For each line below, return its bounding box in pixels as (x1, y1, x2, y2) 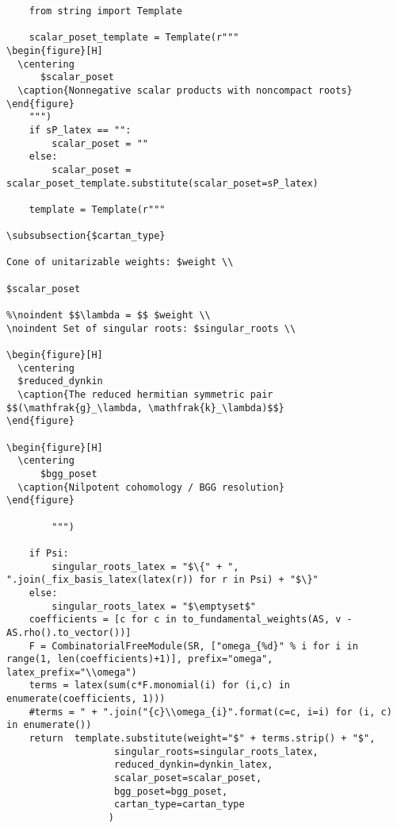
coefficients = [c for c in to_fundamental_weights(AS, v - (29, 614, 353, 626)
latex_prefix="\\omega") (6, 666, 137, 678)
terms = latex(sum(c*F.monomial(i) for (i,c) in (29, 680, 290, 691)
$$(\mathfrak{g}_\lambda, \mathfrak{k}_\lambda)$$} (6, 402, 284, 414)
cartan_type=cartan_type (114, 799, 245, 811)
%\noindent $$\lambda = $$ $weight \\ (6, 310, 211, 322)
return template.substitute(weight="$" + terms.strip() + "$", (29, 733, 376, 745)
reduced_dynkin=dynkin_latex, (114, 759, 273, 771)
